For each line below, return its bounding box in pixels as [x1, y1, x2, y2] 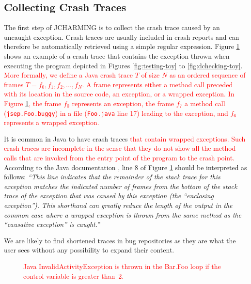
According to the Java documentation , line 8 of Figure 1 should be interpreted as [4, 162, 247, 172]
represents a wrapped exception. [4, 117, 99, 127]
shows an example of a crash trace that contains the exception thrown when [4, 50, 230, 61]
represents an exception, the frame [72, 98, 174, 108]
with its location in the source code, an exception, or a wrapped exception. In [4, 89, 235, 99]
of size [141, 70, 160, 80]
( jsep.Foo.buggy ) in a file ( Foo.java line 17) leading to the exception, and [4, 108, 228, 118]
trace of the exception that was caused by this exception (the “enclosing [4, 190, 214, 201]
